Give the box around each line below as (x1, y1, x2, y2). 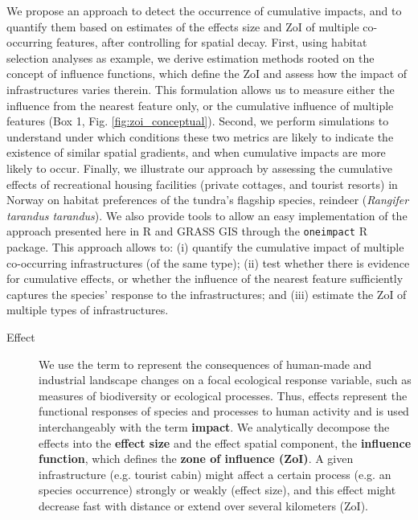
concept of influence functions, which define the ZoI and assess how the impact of (6, 65, 408, 82)
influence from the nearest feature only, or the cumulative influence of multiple (6, 96, 394, 113)
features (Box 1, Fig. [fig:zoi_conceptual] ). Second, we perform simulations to (6, 113, 389, 129)
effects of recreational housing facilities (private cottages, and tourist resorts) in (6, 175, 398, 192)
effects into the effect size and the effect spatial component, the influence (39, 434, 412, 451)
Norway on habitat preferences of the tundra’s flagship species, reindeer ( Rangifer (6, 191, 409, 208)
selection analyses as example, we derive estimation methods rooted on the (6, 49, 375, 66)
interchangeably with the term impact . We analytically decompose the (39, 418, 390, 435)
